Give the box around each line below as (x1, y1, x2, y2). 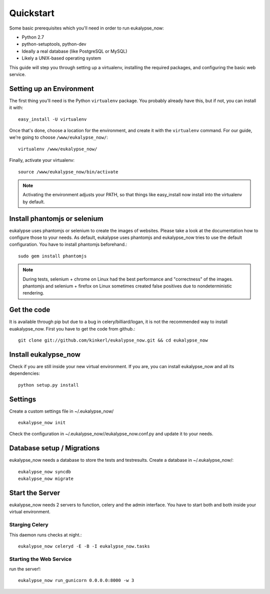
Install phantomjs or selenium (9, 214, 103, 223)
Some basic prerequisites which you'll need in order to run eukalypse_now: (9, 25, 164, 31)
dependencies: (9, 371, 40, 377)
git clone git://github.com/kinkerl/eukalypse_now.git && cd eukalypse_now (18, 338, 208, 343)
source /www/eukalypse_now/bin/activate (18, 169, 118, 175)
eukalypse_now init (18, 420, 66, 426)
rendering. (22, 290, 44, 296)
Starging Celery (9, 521, 48, 528)
